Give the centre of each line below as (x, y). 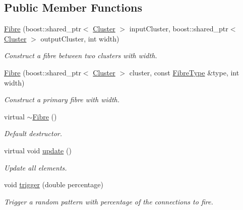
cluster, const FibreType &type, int (184, 72)
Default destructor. (33, 133)
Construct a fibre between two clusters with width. (81, 55)
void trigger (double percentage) (54, 184)
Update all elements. (36, 167)
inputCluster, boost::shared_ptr (179, 29)
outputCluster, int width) (80, 38)
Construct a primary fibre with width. (62, 99)
